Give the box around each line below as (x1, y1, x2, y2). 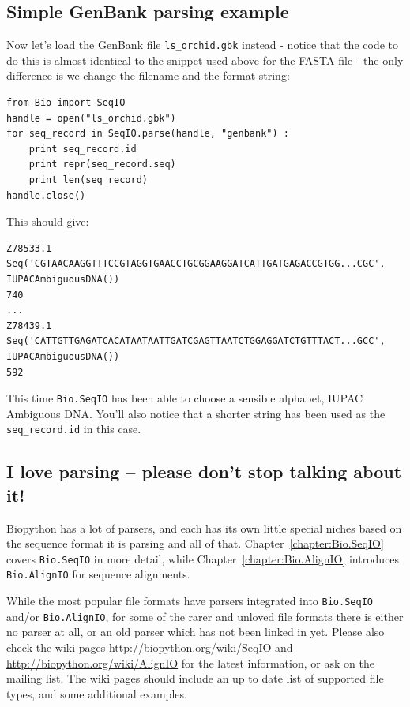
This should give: (6, 213, 89, 230)
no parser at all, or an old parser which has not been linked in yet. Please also (6, 623, 385, 640)
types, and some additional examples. (6, 685, 187, 701)
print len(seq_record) (28, 174, 148, 186)
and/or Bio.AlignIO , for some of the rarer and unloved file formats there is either (6, 608, 404, 624)
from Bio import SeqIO (6, 97, 126, 109)
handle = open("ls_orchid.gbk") (6, 112, 176, 124)
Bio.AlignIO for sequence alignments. (6, 566, 190, 582)
